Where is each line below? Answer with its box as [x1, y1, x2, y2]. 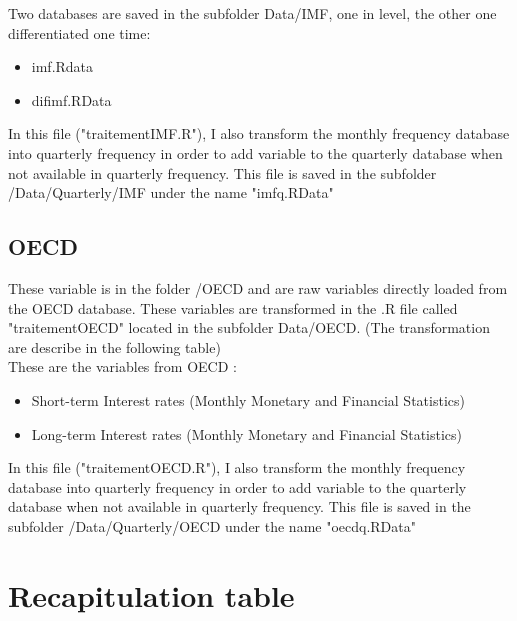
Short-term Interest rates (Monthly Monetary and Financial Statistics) [31, 389, 465, 410]
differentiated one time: [8, 22, 151, 43]
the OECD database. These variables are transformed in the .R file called [8, 297, 458, 318]
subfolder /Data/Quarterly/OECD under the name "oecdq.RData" [8, 515, 417, 536]
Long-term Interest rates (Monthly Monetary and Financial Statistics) [31, 423, 463, 444]
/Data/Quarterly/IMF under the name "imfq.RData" [8, 182, 334, 203]
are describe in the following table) [8, 336, 221, 357]
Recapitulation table [8, 574, 295, 615]
